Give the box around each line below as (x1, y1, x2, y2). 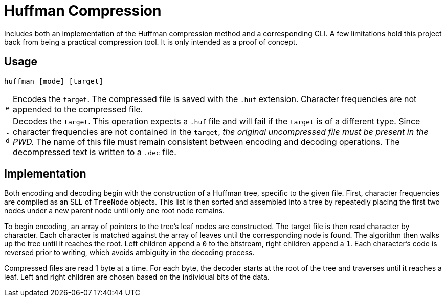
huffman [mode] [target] (4, 77, 103, 85)
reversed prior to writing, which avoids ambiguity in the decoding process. (4, 248, 255, 257)
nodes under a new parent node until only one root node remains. (4, 206, 225, 215)
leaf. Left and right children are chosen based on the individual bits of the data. (4, 272, 270, 282)
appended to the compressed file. (13, 104, 143, 114)
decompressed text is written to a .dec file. (13, 146, 176, 157)
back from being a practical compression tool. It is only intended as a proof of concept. (4, 37, 298, 46)
